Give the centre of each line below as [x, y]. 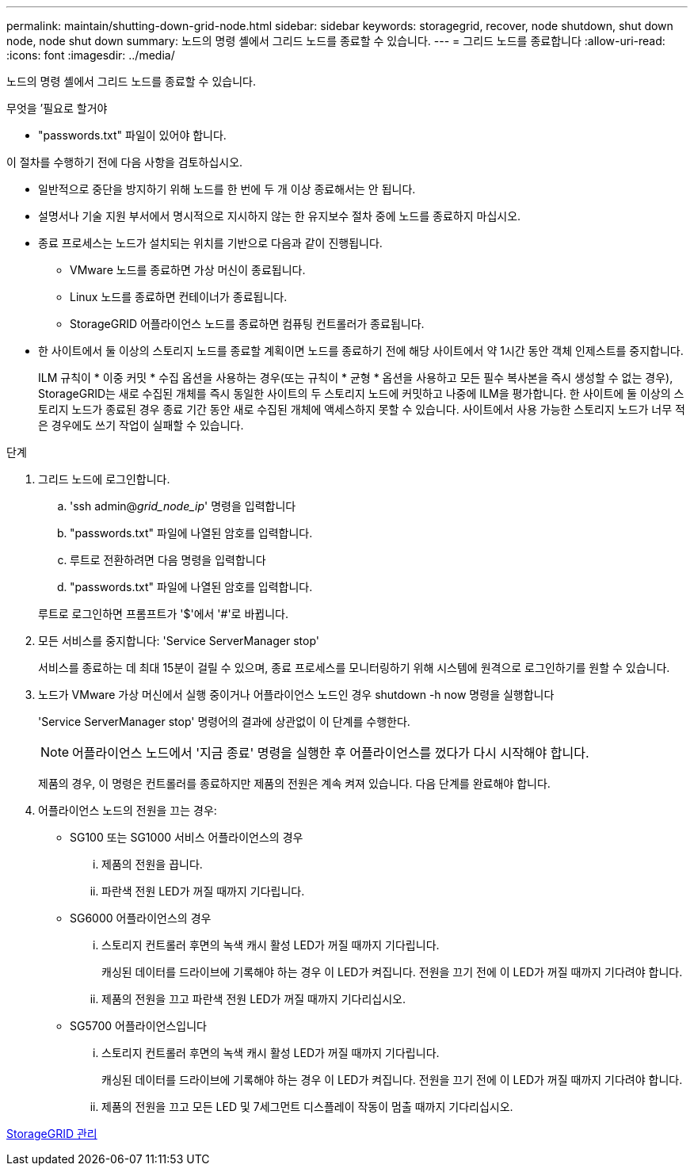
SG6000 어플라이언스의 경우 [141, 918]
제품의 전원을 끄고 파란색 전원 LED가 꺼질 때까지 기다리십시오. [254, 999]
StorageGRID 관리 [52, 1134]
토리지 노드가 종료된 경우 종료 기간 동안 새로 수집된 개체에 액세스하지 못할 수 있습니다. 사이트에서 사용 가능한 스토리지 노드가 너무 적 [362, 409]
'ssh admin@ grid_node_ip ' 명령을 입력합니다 [183, 506]
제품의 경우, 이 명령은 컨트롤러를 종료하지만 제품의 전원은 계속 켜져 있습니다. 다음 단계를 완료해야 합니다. [294, 783]
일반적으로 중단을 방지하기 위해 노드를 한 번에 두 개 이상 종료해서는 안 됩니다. [227, 189]
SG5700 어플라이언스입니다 [138, 1026]
